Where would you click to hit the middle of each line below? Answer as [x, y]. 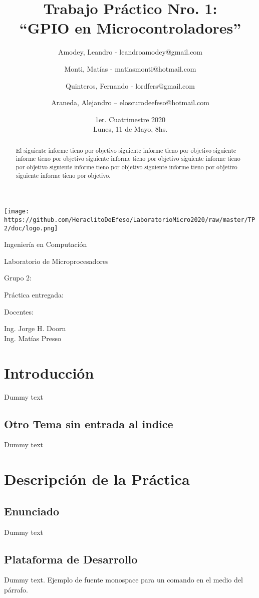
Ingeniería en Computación [46, 244]
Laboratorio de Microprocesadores [56, 261]
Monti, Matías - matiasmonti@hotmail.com [130, 68]
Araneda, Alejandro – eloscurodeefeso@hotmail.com [130, 102]
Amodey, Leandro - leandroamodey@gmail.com [130, 52]
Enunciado [32, 511]
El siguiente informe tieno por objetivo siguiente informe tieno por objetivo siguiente [126, 150]
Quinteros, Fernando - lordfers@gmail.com [130, 85]
